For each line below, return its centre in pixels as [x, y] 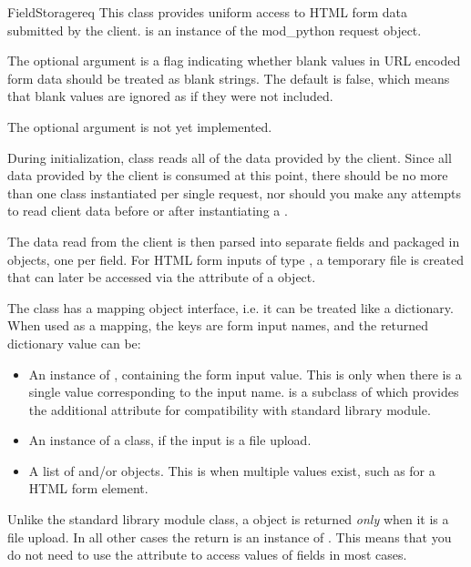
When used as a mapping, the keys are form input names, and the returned [218, 325]
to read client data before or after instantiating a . [148, 211]
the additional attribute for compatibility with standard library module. [230, 409]
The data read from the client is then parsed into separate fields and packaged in [234, 241]
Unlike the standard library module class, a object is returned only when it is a [228, 519]
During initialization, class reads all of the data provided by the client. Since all [230, 157]
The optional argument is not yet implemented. [140, 126]
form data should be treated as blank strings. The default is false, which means [229, 78]
